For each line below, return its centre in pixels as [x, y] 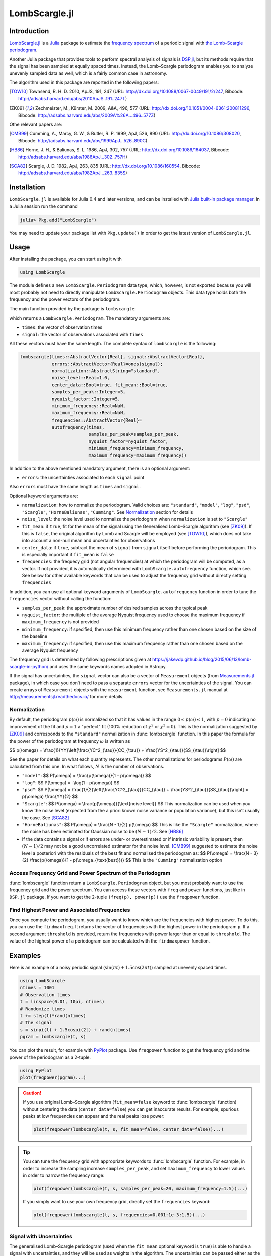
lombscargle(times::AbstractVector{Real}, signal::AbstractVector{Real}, [112, 357]
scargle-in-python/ [29, 666]
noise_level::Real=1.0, [81, 378]
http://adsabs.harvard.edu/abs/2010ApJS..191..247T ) [73, 98]
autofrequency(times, [78, 427]
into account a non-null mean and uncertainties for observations [88, 541]
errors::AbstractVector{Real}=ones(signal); [107, 364]
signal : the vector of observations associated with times [82, 334]
